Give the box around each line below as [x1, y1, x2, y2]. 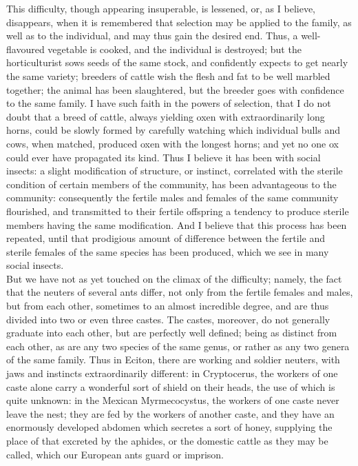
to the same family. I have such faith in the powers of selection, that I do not [6, 96, 331, 110]
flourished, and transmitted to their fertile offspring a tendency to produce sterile [6, 203, 349, 218]
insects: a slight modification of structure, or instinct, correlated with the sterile [6, 163, 343, 178]
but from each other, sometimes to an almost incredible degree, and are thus [6, 298, 329, 313]
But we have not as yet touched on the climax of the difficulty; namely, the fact [6, 271, 342, 285]
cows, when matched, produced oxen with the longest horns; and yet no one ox [6, 136, 339, 150]
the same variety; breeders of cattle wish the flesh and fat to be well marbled [6, 68, 330, 83]
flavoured [6, 41, 45, 56]
